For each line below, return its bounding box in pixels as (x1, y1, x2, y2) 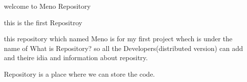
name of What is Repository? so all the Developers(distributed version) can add (4, 43, 243, 53)
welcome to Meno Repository (4, 1, 91, 11)
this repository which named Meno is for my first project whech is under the (4, 33, 233, 44)
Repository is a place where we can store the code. (4, 68, 155, 79)
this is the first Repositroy (4, 17, 82, 27)
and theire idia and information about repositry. (4, 52, 148, 63)
